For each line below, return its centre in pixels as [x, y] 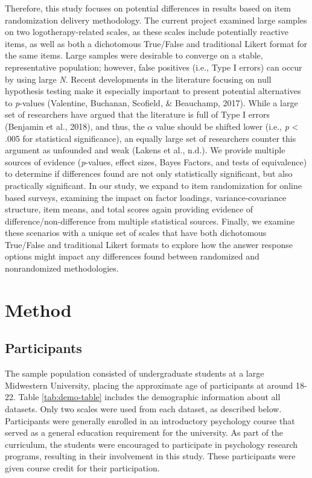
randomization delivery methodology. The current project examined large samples [156, 20]
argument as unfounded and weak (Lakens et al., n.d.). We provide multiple [145, 150]
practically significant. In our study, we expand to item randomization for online [153, 185]
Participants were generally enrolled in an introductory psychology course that [150, 420]
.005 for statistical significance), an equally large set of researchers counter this [151, 138]
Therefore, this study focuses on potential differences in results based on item [148, 8]
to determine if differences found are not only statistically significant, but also [149, 174]
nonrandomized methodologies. [62, 268]
